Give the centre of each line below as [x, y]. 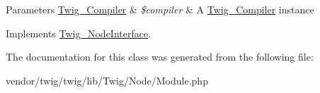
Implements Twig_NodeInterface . [79, 33]
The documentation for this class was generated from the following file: [160, 57]
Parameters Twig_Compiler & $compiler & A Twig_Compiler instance [160, 9]
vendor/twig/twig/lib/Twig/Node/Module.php [107, 80]
